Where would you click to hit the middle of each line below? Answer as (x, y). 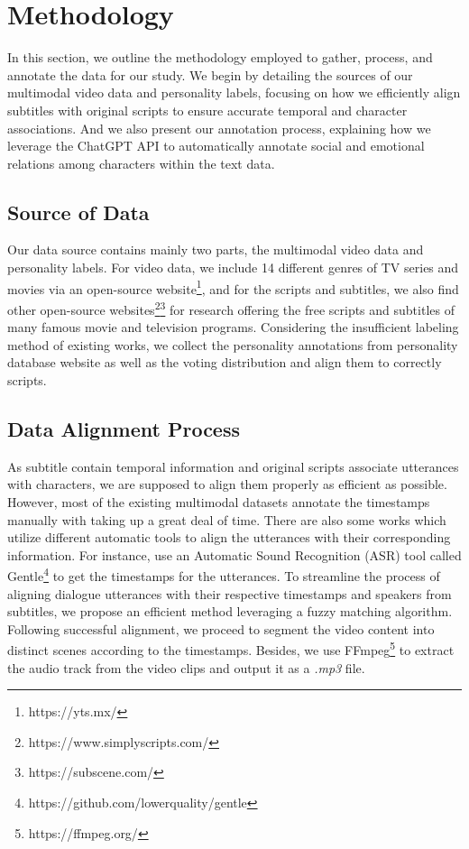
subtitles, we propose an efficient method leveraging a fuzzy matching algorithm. (230, 611)
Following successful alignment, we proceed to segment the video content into (221, 628)
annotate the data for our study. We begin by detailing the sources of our (210, 74)
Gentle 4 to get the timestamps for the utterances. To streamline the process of (224, 574)
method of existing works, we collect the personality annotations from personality (233, 344)
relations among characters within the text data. (141, 163)
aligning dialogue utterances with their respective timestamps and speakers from (230, 593)
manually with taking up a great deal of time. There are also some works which (227, 519)
